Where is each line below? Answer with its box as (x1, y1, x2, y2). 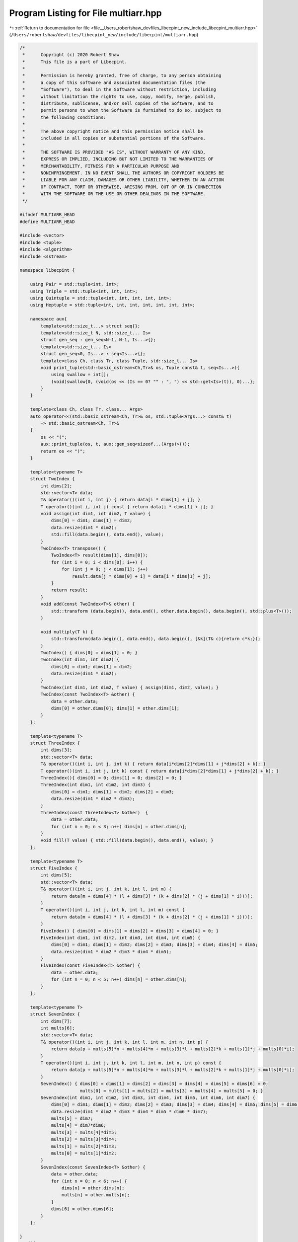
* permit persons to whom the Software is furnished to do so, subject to (22, 107, 222, 113)
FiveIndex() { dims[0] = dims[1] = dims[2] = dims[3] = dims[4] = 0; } (40, 928, 219, 933)
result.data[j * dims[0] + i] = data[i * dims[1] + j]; (72, 573, 211, 579)
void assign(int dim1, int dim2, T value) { (40, 511, 151, 517)
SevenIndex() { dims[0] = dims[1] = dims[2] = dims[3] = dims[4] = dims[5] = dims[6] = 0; (40, 1081, 269, 1087)
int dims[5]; (40, 872, 73, 878)
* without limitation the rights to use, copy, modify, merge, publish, (22, 93, 216, 99)
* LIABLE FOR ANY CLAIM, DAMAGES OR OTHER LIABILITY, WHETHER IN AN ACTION (22, 177, 224, 183)
